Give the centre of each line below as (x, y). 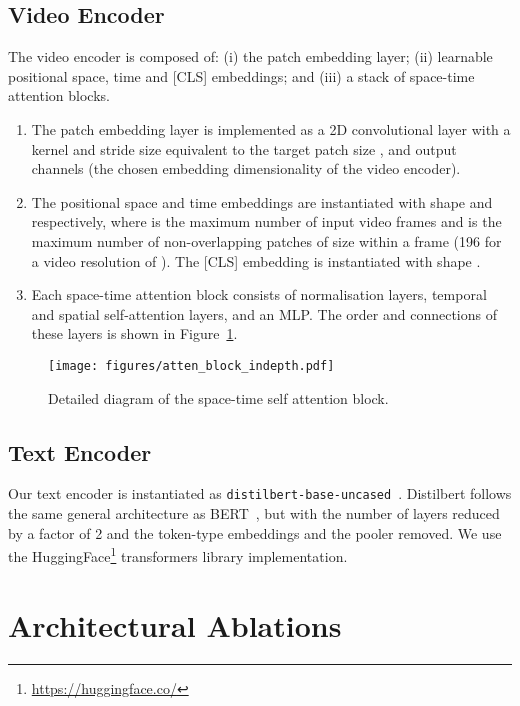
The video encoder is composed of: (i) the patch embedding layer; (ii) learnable (250, 56)
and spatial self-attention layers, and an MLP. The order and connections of (264, 313)
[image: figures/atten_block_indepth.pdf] (191, 365)
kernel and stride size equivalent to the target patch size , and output (244, 148)
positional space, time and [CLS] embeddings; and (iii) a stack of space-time (241, 75)
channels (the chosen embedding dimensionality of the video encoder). (246, 168)
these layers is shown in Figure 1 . (134, 333)
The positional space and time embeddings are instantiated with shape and (262, 201)
